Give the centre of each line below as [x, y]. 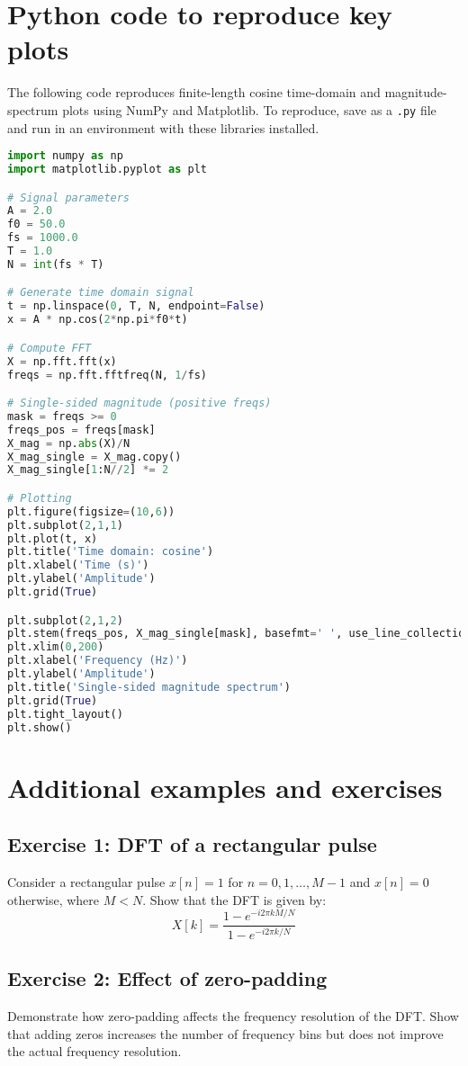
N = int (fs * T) [56, 264]
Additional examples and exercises [225, 787]
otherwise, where [54, 899]
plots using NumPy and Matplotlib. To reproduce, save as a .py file [249, 109]
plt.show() [40, 727]
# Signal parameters [69, 197]
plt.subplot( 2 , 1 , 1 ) [65, 525]
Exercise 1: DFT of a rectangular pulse [192, 844]
